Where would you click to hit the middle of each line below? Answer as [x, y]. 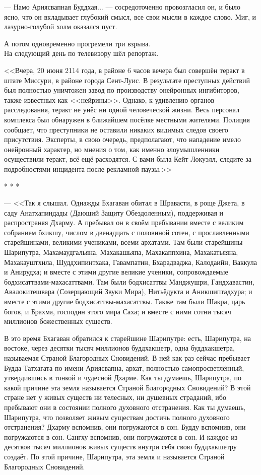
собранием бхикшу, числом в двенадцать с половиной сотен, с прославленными [127, 232]
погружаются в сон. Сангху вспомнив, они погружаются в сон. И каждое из [121, 436]
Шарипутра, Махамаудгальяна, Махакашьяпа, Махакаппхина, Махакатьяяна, [121, 252]
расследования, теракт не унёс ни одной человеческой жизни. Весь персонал [122, 110]
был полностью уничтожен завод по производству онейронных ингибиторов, [122, 90]
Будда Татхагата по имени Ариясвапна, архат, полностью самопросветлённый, [124, 367]
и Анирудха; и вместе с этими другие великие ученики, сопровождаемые [116, 272]
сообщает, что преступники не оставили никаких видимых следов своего [116, 129]
